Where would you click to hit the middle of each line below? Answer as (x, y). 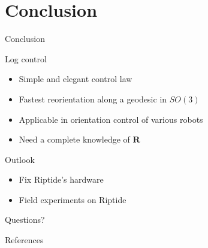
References (24, 240)
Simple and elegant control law (76, 79)
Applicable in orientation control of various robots (111, 119)
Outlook (20, 159)
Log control (26, 58)
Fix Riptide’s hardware (61, 179)
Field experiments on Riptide (73, 199)
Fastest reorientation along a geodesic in (93, 99)
